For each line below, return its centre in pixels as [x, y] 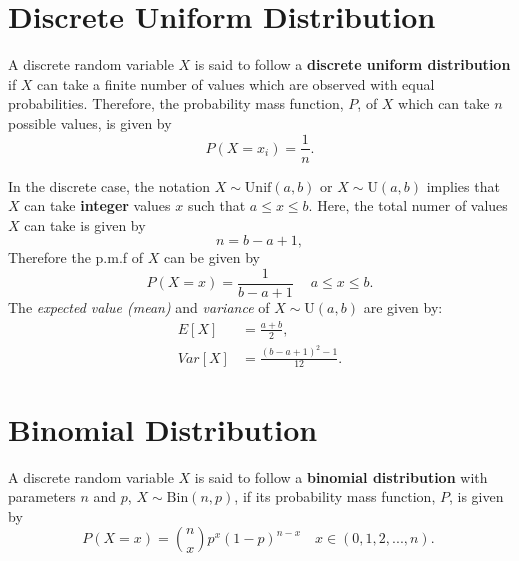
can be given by [212, 257]
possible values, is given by [90, 122]
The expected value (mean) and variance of [139, 307]
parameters [42, 496]
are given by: [403, 307]
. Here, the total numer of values [408, 205]
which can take [444, 103]
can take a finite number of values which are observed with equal [236, 83]
